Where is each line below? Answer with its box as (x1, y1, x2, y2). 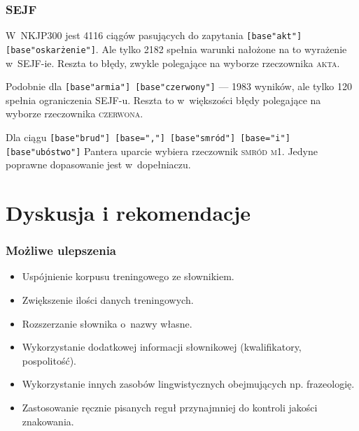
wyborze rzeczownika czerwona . (6, 106, 143, 121)
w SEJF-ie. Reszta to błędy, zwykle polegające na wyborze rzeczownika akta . (6, 55, 340, 70)
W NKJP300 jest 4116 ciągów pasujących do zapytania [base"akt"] (6, 28, 302, 43)
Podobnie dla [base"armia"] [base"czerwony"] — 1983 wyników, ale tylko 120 (6, 79, 352, 94)
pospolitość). (22, 353, 76, 367)
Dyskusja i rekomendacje (6, 198, 251, 227)
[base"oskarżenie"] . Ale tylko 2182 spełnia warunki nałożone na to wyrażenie (6, 41, 347, 56)
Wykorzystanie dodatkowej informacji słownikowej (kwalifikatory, (22, 339, 302, 354)
